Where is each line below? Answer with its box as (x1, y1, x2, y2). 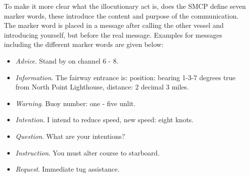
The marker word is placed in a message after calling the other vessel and (4, 20, 224, 30)
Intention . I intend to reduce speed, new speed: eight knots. (15, 114, 194, 125)
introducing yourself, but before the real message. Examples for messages (4, 29, 222, 40)
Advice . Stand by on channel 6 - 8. (15, 55, 119, 66)
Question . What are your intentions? (15, 131, 125, 141)
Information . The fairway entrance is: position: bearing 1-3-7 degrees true (15, 72, 236, 82)
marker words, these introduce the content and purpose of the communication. (4, 10, 239, 21)
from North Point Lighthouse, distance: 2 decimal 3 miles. (15, 82, 189, 92)
